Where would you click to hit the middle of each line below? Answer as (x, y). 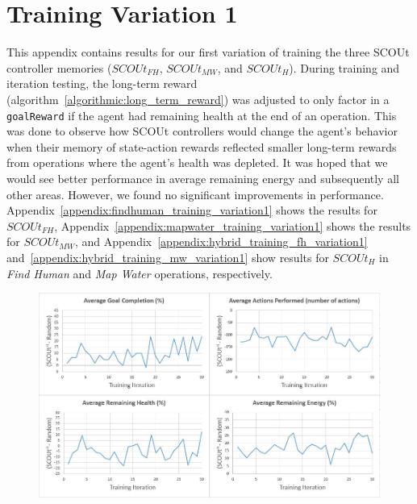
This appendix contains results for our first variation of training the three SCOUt (208, 52)
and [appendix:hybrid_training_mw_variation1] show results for (168, 257)
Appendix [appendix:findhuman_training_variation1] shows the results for (192, 210)
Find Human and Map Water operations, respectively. (140, 273)
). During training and (344, 67)
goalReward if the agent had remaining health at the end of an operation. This (202, 115)
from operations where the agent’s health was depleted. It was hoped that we (197, 162)
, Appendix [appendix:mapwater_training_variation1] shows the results (233, 225)
